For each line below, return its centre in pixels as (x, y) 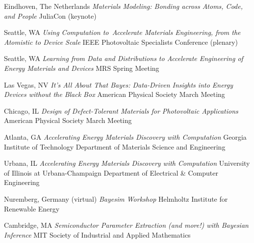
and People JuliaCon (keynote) (50, 15)
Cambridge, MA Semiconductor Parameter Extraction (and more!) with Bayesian (126, 225)
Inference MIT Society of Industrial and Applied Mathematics (97, 234)
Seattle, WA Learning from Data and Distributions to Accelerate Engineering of (124, 58)
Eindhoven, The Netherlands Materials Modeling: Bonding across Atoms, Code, (123, 6)
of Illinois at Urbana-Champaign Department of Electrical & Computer (111, 172)
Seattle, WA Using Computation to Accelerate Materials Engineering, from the (122, 32)
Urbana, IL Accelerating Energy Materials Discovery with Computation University (127, 163)
